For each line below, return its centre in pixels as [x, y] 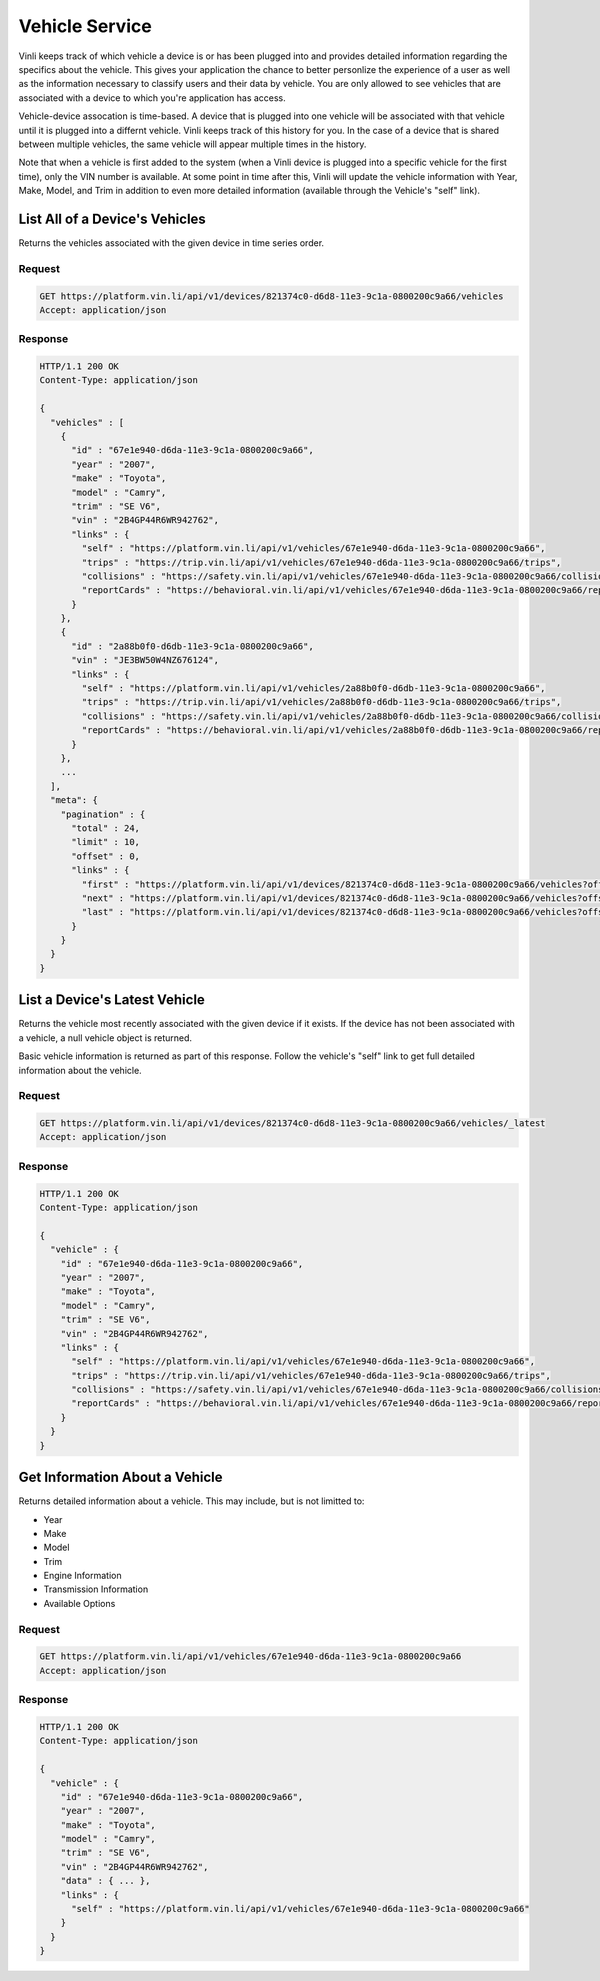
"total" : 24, [105, 828]
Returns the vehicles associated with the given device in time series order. [171, 242]
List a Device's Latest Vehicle [111, 1000]
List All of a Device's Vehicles [112, 218]
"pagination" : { [103, 814]
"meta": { [74, 800]
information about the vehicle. [80, 1070]
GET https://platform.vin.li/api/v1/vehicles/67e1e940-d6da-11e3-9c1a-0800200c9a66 [250, 1656]
